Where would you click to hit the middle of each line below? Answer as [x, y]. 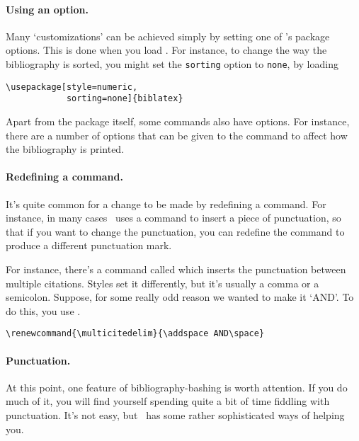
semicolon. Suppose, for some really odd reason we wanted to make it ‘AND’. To [180, 297]
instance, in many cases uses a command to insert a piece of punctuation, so [173, 218]
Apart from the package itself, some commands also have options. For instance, [178, 121]
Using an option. [47, 9]
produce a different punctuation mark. [89, 245]
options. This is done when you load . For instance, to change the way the [166, 50]
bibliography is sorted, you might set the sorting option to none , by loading [172, 63]
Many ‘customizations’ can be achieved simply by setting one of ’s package [168, 36]
